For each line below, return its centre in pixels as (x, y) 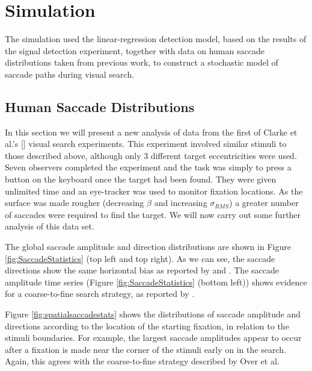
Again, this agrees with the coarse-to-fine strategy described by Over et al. (142, 361)
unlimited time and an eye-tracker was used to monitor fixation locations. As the (154, 191)
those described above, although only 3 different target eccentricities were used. (151, 155)
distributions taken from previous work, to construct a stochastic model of (142, 62)
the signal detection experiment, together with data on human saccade (135, 50)
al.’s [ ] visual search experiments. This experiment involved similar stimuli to (146, 144)
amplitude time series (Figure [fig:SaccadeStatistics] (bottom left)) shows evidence (156, 282)
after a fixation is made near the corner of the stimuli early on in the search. (145, 349)
